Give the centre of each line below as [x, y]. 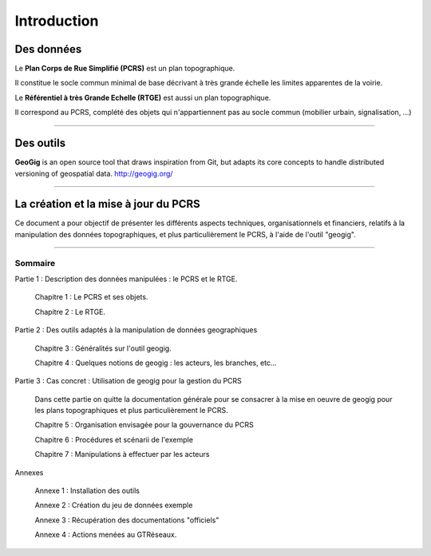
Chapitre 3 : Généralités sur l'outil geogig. [103, 348]
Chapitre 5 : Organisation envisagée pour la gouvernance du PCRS [144, 425]
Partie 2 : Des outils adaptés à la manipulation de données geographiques [136, 330]
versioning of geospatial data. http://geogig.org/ [94, 173]
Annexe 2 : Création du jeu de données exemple [114, 505]
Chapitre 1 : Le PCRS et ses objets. [91, 297]
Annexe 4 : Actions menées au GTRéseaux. [106, 534]
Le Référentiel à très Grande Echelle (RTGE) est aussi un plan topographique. [143, 97]
